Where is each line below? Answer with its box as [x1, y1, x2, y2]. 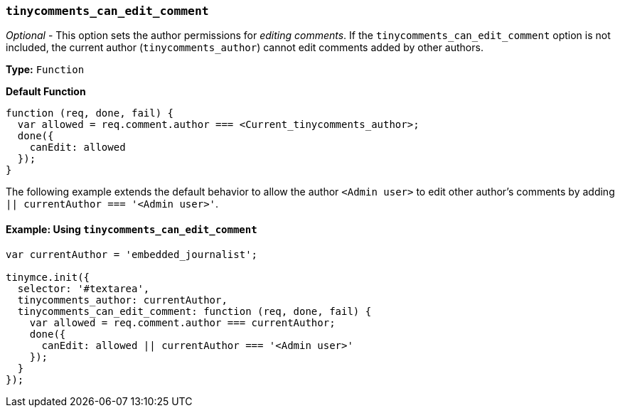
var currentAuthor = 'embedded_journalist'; [6, 248, 258, 260]
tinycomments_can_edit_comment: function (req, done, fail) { [17, 305, 372, 317]
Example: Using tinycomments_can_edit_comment [6, 222, 257, 235]
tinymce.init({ [6, 271, 90, 283]
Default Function [6, 85, 86, 98]
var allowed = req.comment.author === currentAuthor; [29, 316, 336, 328]
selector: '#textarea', [17, 282, 150, 294]
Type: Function [6, 63, 85, 76]
